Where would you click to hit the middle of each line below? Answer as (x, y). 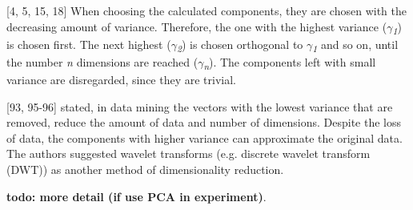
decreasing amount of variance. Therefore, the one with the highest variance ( (197, 26)
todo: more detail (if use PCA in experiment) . (136, 196)
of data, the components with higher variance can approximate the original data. (204, 137)
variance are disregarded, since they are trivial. (121, 79)
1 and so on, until (355, 45)
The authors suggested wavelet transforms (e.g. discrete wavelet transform (188, 153)
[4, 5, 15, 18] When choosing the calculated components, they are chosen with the (206, 10)
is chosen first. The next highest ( (89, 44)
